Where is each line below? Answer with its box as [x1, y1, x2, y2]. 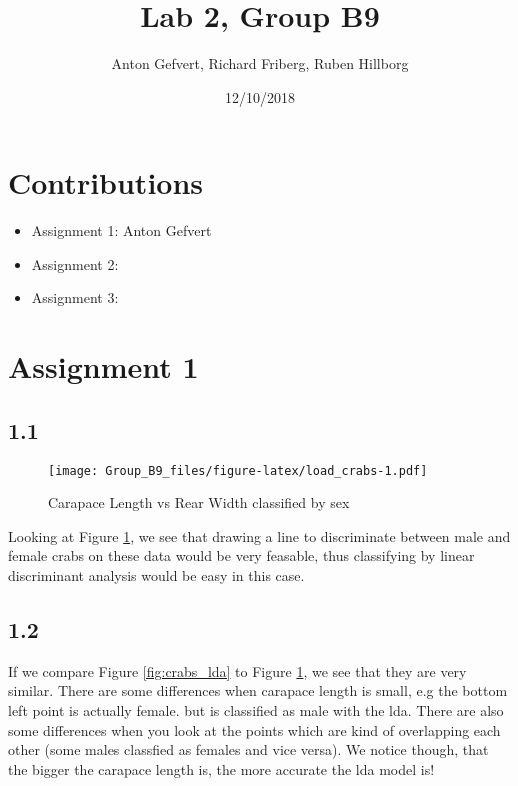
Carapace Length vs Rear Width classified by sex [48, 492, 350, 513]
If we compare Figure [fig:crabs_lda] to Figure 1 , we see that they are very [8, 660, 467, 681]
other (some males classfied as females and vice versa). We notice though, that [8, 739, 489, 760]
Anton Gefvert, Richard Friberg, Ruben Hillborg [111, 53, 409, 74]
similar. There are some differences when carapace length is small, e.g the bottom [8, 680, 508, 701]
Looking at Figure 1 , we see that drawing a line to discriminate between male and [8, 525, 511, 546]
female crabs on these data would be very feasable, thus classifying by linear [8, 545, 475, 566]
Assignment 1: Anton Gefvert [31, 220, 212, 241]
